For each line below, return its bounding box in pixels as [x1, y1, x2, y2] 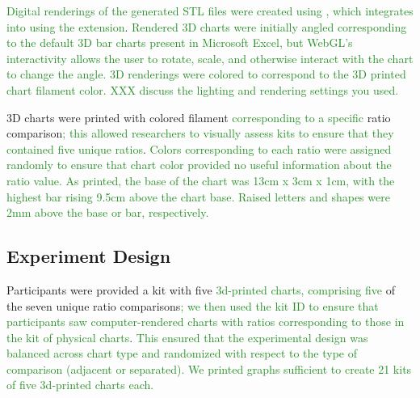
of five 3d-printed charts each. [6, 376, 154, 393]
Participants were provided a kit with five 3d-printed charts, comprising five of [6, 281, 395, 298]
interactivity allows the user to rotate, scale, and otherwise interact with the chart [6, 49, 414, 66]
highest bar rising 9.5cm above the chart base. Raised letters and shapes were [6, 188, 390, 205]
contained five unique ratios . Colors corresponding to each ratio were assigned [6, 140, 392, 157]
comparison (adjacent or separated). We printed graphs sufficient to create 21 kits [6, 360, 412, 377]
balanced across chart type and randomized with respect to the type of [6, 345, 357, 362]
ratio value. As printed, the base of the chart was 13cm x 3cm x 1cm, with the [6, 171, 395, 188]
